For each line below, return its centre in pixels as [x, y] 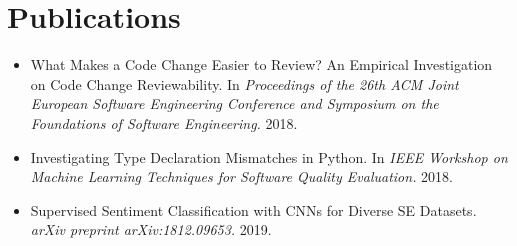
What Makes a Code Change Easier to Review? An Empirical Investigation [261, 64]
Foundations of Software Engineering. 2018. [164, 122]
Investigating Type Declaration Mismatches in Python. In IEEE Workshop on [269, 156]
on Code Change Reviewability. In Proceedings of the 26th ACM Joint [244, 83]
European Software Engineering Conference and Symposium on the [234, 103]
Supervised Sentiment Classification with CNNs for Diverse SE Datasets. [253, 209]
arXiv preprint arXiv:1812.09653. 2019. [151, 229]
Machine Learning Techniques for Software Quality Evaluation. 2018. [241, 176]
